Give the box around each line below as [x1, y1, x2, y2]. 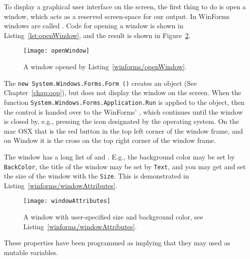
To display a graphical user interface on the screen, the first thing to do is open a [4, 1, 246, 11]
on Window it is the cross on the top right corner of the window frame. [4, 135, 216, 145]
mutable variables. [4, 247, 58, 257]
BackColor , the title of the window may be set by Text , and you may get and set [4, 161, 246, 171]
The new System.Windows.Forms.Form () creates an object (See [4, 78, 197, 88]
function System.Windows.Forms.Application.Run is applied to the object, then [4, 97, 245, 107]
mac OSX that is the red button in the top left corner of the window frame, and [4, 125, 243, 136]
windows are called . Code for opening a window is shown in [4, 20, 183, 31]
